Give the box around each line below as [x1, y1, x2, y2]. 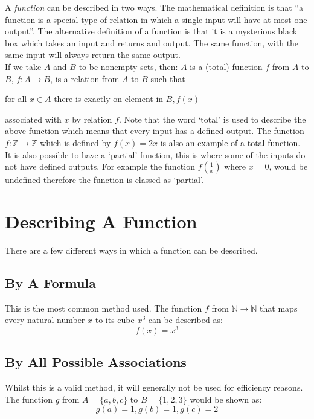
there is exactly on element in [54, 92, 164, 105]
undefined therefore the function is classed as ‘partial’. [5, 173, 204, 186]
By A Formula [5, 273, 96, 292]
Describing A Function [5, 208, 197, 233]
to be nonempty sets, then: [78, 60, 178, 72]
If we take [5, 60, 42, 72]
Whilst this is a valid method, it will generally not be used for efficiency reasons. [5, 381, 303, 394]
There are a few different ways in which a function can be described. [5, 243, 258, 256]
